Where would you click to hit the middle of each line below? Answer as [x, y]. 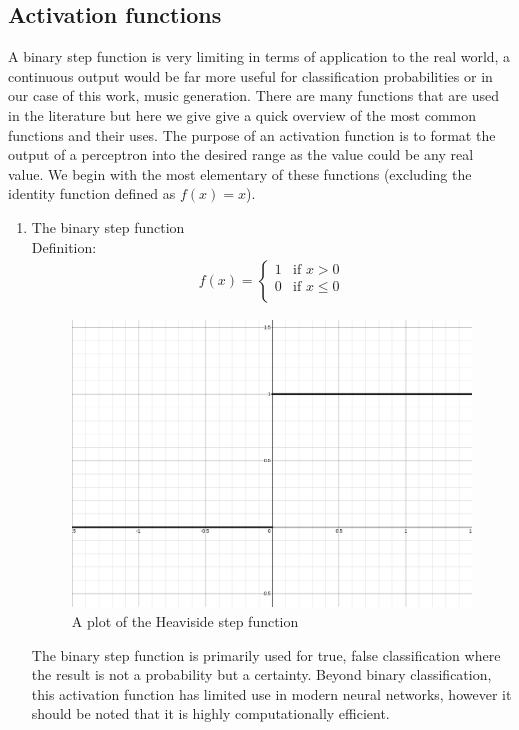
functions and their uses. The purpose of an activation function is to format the [252, 134]
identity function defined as [92, 193]
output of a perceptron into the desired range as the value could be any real [241, 154]
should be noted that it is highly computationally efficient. [210, 713]
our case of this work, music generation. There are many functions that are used [253, 95]
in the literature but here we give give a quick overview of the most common [242, 114]
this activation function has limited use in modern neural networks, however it [271, 693]
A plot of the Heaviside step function [185, 621]
